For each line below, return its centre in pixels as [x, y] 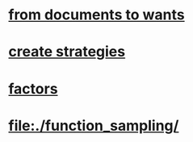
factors [33, 88]
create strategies [67, 52]
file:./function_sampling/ [94, 125]
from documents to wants [96, 15]
